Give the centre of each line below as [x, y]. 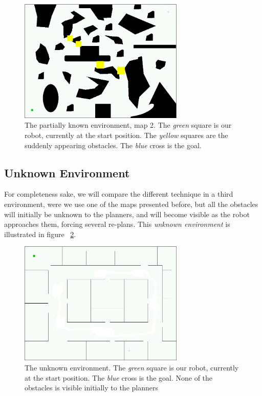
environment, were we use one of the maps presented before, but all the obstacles [131, 204]
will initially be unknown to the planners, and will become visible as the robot [127, 214]
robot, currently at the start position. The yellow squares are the [126, 135]
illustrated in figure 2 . [40, 234]
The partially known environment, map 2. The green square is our [128, 125]
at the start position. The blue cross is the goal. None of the [119, 377]
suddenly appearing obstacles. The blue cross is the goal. [113, 145]
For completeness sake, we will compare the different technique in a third [119, 194]
